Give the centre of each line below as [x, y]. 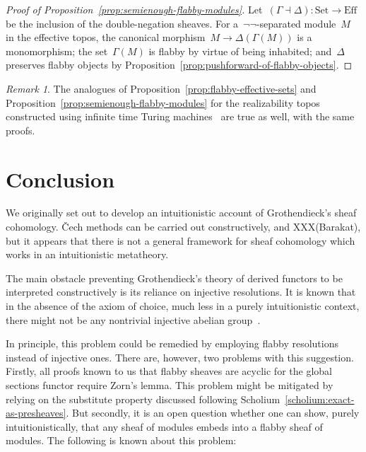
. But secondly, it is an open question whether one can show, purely [213, 413]
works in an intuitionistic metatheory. [87, 254]
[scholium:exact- [320, 399]
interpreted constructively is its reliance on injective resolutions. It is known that [181, 292]
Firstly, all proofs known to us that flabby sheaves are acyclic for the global [169, 371]
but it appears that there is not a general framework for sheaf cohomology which [181, 240]
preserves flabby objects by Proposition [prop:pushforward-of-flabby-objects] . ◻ [179, 65]
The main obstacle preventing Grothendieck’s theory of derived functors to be [174, 278]
